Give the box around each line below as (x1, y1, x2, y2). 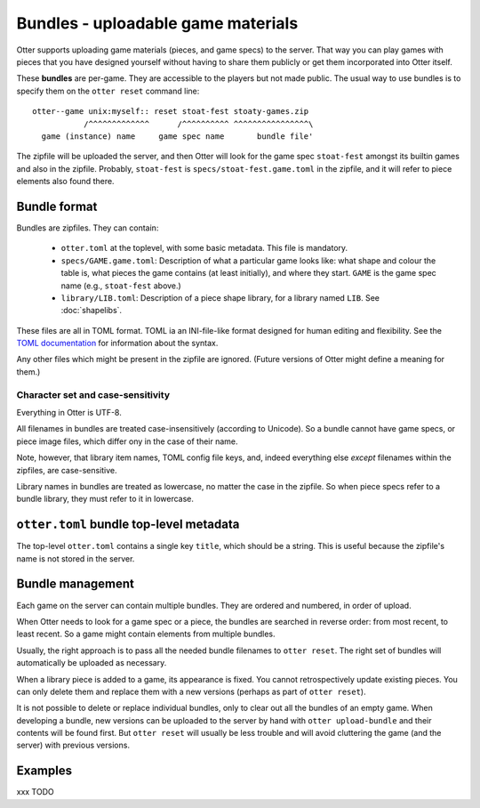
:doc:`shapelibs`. (60, 305, 123, 316)
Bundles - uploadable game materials (16, 13, 299, 33)
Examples (16, 764, 73, 779)
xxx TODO (16, 787, 54, 797)
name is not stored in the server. (16, 553, 135, 564)
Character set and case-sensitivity (16, 388, 171, 400)
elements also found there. (16, 176, 115, 187)
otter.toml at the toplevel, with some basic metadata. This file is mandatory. (60, 243, 348, 254)
